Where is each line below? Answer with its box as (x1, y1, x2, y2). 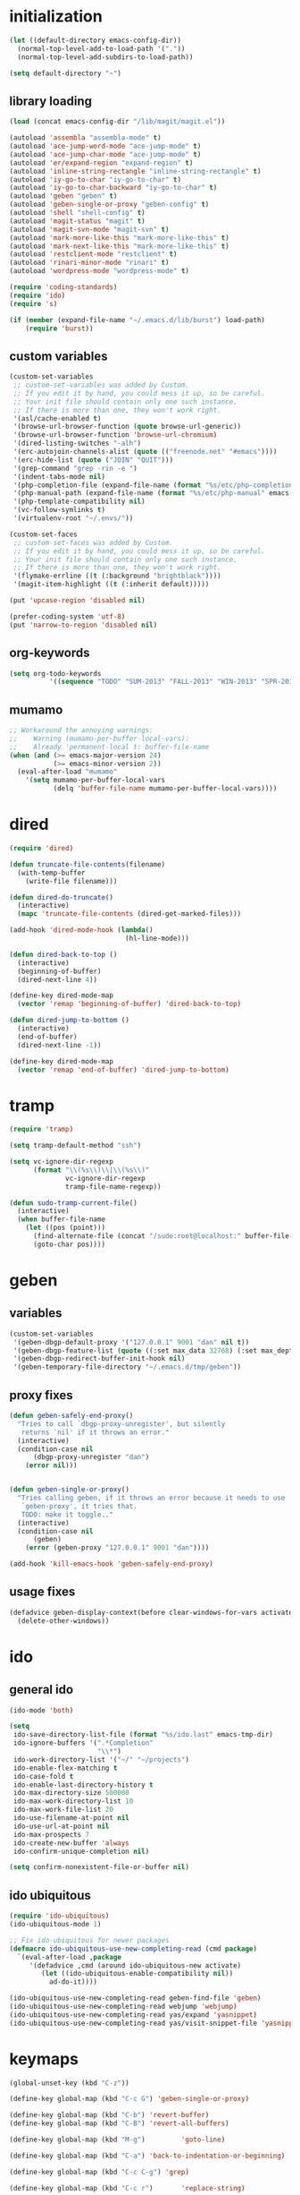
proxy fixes (9, 1388, 73, 1403)
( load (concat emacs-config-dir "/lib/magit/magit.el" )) (9, 117, 226, 126)
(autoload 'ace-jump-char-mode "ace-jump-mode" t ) (9, 149, 202, 158)
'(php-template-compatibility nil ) (12, 497, 146, 507)
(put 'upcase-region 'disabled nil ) (9, 596, 146, 605)
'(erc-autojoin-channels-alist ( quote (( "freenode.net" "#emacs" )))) (12, 448, 278, 457)
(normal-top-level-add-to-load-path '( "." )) (17, 44, 186, 53)
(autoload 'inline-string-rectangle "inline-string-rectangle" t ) (9, 167, 262, 175)
